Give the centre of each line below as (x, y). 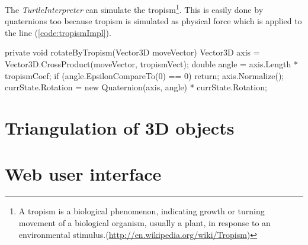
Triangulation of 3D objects (120, 128)
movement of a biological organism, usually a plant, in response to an (145, 222)
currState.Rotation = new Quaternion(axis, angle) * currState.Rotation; (136, 87)
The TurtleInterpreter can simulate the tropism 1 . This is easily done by (134, 9)
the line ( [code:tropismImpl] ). (58, 32)
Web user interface (83, 174)
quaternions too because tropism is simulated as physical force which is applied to (153, 21)
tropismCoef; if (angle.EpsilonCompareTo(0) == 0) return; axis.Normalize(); (145, 75)
